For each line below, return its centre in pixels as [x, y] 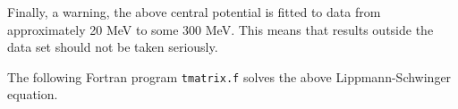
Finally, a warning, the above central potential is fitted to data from [194, 12]
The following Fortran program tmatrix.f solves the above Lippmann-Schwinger [229, 76]
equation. [33, 94]
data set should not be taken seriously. [113, 47]
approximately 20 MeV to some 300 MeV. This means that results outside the [221, 29]
